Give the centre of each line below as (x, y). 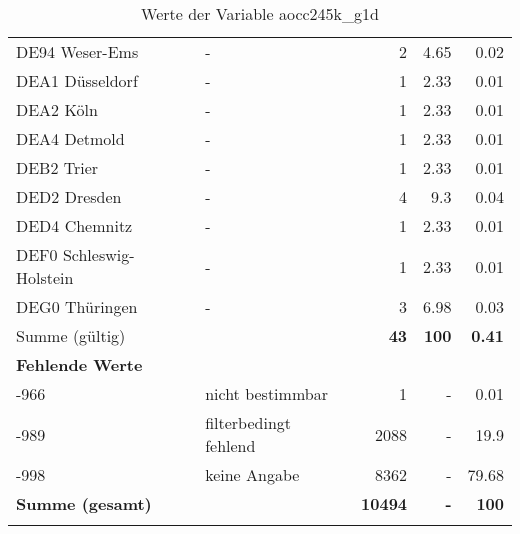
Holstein (45, 277)
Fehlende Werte (79, 364)
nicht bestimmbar (266, 393)
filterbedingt (248, 422)
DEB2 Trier (57, 167)
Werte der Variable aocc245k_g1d (260, 13)
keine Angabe (252, 474)
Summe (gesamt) (84, 503)
